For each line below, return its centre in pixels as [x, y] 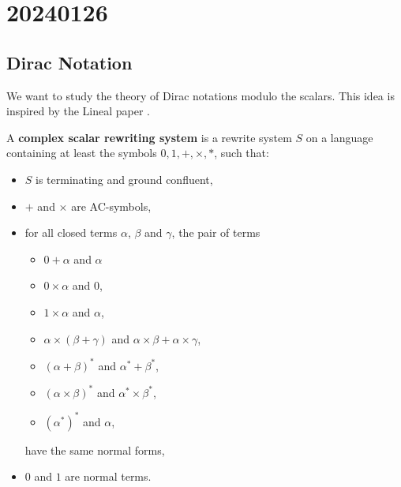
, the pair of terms [216, 232]
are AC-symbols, [111, 206]
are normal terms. [108, 476]
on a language [339, 137]
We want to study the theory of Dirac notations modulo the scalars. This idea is [200, 95]
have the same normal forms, [95, 450]
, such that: [242, 153]
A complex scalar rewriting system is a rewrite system [149, 137]
